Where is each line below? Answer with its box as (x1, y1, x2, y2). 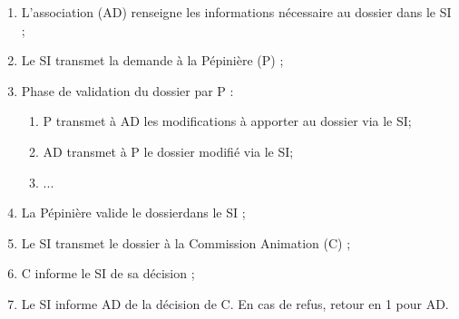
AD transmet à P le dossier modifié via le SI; (43, 141, 294, 160)
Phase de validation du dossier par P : (21, 81, 234, 100)
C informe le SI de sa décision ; (21, 264, 195, 283)
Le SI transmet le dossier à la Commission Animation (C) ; (21, 233, 351, 252)
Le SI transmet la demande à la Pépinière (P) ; (21, 51, 284, 70)
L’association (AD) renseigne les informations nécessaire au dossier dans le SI (21, 3, 452, 21)
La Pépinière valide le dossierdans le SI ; (21, 203, 246, 222)
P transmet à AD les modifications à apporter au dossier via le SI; (43, 111, 412, 130)
